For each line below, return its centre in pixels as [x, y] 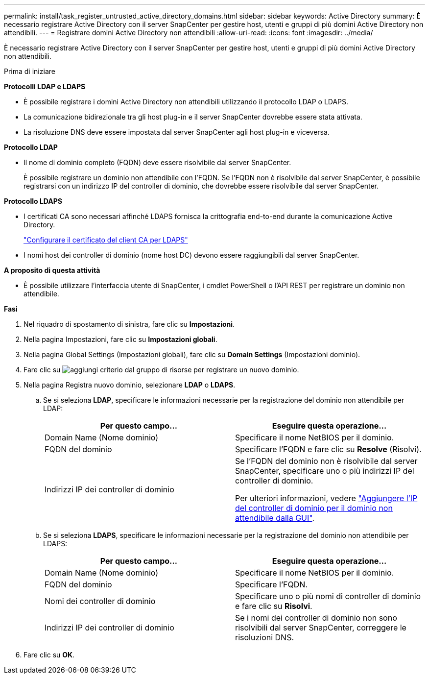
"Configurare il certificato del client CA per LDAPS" [106, 240]
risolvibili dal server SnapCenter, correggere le [321, 628]
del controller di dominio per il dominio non [314, 508]
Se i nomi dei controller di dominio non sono [316, 618]
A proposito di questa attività [52, 270]
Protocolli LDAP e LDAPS [45, 86]
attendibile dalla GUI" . [275, 518]
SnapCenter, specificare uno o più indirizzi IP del [325, 471]
